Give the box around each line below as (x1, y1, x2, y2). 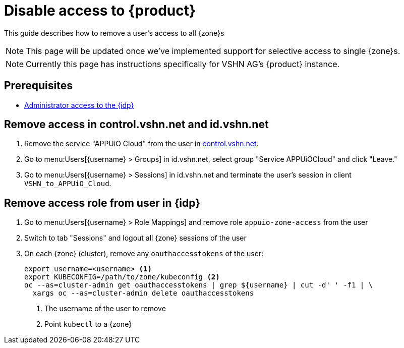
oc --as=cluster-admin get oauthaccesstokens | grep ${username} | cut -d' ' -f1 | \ (24, 281, 373, 289)
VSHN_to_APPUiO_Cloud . (24, 179, 111, 188)
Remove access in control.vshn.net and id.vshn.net (4, 118, 269, 131)
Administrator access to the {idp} (24, 100, 134, 109)
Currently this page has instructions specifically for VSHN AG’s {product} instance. (26, 59, 340, 69)
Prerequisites (4, 79, 73, 92)
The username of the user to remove (44, 304, 166, 313)
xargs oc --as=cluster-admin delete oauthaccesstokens (32, 289, 254, 298)
